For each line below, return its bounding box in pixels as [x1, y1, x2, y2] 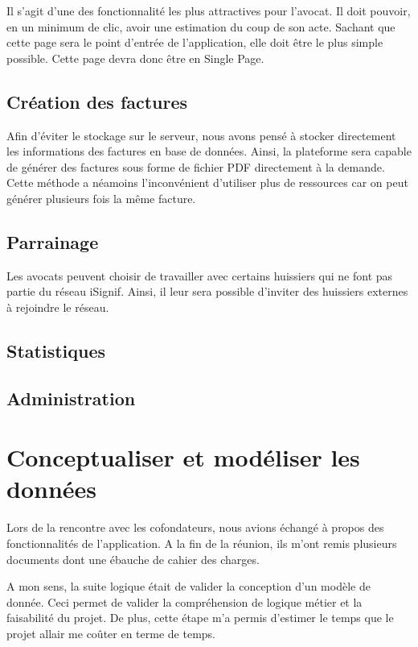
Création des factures [6, 89, 188, 114]
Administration [6, 385, 136, 410]
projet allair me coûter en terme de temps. [6, 624, 215, 641]
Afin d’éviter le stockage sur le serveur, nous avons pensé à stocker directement [6, 126, 396, 143]
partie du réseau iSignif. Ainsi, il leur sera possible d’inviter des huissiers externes [6, 283, 408, 300]
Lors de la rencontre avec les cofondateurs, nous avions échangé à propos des [6, 519, 384, 536]
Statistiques [6, 338, 106, 363]
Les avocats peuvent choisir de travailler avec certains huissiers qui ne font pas [6, 267, 393, 284]
